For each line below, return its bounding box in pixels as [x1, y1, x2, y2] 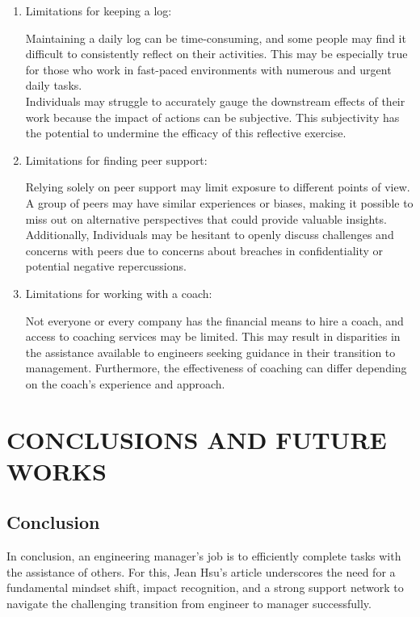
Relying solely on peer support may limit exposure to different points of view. [25, 178, 410, 195]
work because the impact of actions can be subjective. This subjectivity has [25, 108, 400, 125]
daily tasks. [25, 77, 82, 94]
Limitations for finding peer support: [25, 151, 208, 168]
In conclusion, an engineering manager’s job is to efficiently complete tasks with [6, 548, 401, 565]
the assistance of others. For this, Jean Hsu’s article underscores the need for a [6, 563, 396, 580]
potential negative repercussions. [25, 258, 187, 275]
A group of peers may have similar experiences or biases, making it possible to [25, 194, 414, 211]
